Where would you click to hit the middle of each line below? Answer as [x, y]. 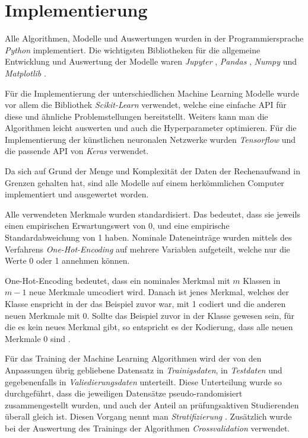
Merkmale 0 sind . [38, 338]
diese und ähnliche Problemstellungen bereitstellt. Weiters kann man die [136, 116]
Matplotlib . [26, 73]
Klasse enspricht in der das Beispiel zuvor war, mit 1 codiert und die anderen [145, 303]
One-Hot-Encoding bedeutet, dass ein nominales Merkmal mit [118, 280]
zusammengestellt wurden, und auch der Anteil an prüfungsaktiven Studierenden [152, 405]
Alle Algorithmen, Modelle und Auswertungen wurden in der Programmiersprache [154, 38]
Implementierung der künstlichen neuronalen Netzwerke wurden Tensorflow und [150, 139]
